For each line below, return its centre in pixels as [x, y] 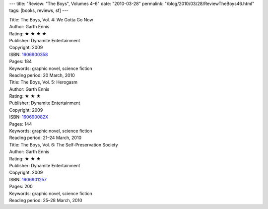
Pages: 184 [21, 62]
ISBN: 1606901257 [28, 179]
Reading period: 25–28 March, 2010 [46, 200]
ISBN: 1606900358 [29, 54]
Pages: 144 [21, 124]
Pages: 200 [21, 187]
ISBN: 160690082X [29, 117]
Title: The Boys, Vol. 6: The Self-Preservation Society [64, 144]
